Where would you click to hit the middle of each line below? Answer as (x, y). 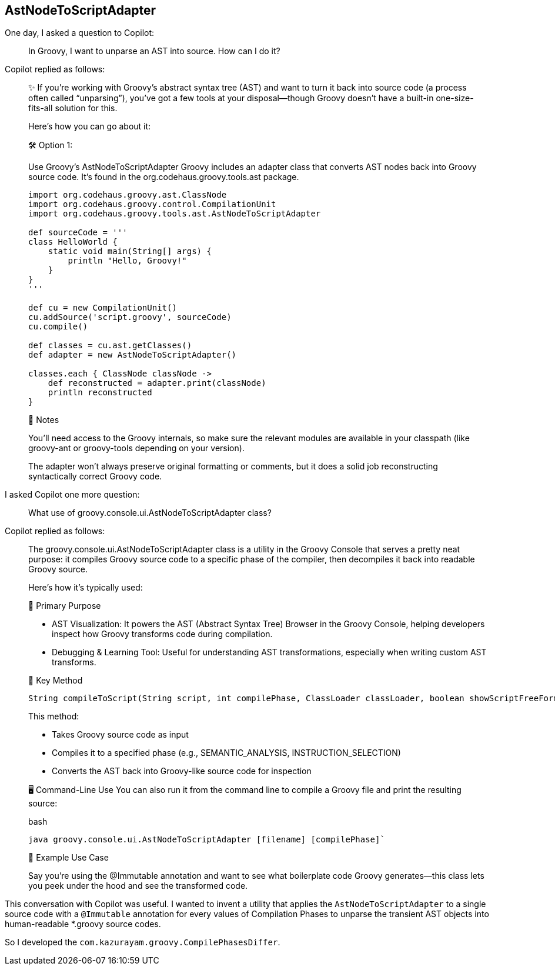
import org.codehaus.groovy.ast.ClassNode (128, 195)
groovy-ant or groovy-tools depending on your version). (136, 448)
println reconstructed (100, 393)
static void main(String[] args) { (130, 251)
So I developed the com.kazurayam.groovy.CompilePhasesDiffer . (143, 942)
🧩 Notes (44, 420)
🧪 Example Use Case (68, 858)
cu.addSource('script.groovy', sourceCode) (130, 317)
